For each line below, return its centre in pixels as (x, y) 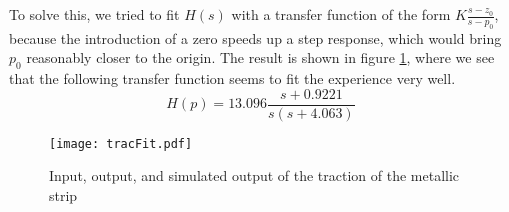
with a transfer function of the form (341, 14)
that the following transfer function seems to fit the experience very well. (232, 78)
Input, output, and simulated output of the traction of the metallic (254, 175)
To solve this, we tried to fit (94, 14)
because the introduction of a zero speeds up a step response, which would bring (255, 37)
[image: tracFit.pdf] (121, 143)
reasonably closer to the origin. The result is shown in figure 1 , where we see (260, 57)
